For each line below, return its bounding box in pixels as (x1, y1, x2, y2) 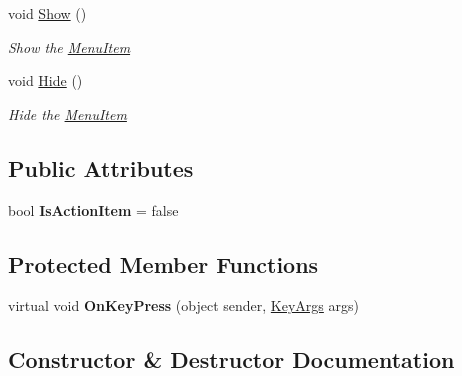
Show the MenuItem (8, 36, 131, 57)
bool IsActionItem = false (8, 199, 179, 220)
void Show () (8, 3, 87, 23)
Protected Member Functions (8, 248, 319, 279)
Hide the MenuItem (8, 103, 127, 124)
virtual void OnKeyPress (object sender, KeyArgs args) (8, 295, 359, 316)
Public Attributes (8, 152, 194, 183)
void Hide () (8, 70, 83, 91)
